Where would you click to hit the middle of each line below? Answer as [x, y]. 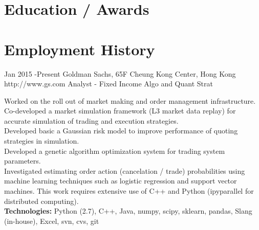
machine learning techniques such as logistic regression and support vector [121, 181]
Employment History [80, 49]
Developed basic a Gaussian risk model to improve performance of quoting [121, 131]
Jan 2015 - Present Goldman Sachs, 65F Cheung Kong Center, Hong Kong [120, 73]
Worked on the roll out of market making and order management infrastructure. [130, 100]
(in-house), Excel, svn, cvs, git [52, 221]
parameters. [23, 161]
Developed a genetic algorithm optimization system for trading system [115, 151]
